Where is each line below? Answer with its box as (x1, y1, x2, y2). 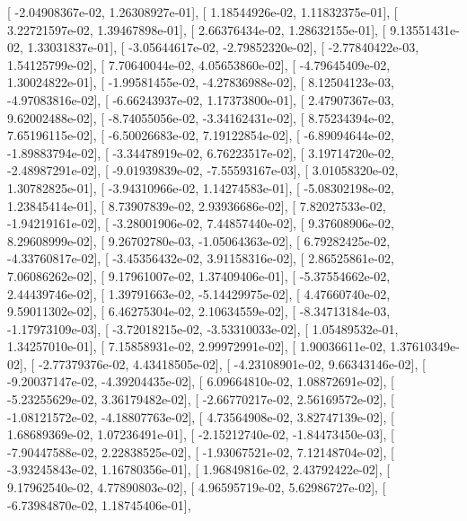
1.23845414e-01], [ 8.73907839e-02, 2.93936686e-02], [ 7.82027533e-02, (7, 196, 386, 215)
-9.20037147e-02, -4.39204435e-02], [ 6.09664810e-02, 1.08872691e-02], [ (7, 372, 394, 391)
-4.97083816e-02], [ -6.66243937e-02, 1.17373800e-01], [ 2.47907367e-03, (7, 90, 394, 109)
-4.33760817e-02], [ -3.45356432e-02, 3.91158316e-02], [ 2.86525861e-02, (7, 249, 394, 268)
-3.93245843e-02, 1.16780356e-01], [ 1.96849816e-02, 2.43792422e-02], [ (7, 460, 391, 479)
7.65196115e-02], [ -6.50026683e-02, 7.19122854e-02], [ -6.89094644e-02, (7, 126, 394, 145)
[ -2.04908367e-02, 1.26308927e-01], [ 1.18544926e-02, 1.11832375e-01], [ (7, 3, 398, 21)
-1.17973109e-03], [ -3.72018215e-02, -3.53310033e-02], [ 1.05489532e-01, (7, 319, 399, 338)
